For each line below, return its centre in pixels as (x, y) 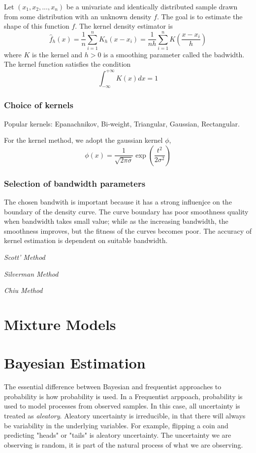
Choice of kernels (39, 105)
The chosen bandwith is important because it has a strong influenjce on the (118, 201)
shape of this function (37, 26)
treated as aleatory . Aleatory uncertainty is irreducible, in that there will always (125, 415)
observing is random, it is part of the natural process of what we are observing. (124, 444)
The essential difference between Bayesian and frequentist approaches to (113, 387)
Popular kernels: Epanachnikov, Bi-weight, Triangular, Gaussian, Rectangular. (122, 123)
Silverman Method (31, 273)
